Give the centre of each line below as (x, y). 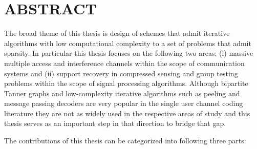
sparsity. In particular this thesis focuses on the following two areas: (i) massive (129, 53)
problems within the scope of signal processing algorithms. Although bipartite (126, 83)
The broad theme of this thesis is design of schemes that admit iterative (117, 33)
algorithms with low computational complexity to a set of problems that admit (128, 43)
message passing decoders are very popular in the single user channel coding (124, 103)
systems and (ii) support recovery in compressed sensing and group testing (121, 73)
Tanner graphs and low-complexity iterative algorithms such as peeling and (122, 93)
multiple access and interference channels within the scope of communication (124, 63)
